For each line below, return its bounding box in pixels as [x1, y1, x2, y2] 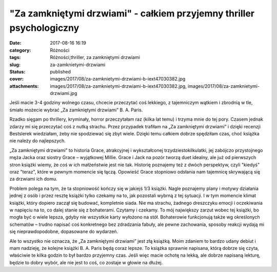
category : [9, 47, 31, 53]
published [50, 68, 71, 74]
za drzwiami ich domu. [9, 176, 57, 182]
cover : [9, 76, 24, 82]
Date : [9, 40, 22, 46]
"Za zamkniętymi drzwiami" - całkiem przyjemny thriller [9, 8, 255, 19]
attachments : [9, 83, 39, 89]
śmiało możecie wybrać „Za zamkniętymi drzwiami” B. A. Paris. [9, 107, 143, 113]
